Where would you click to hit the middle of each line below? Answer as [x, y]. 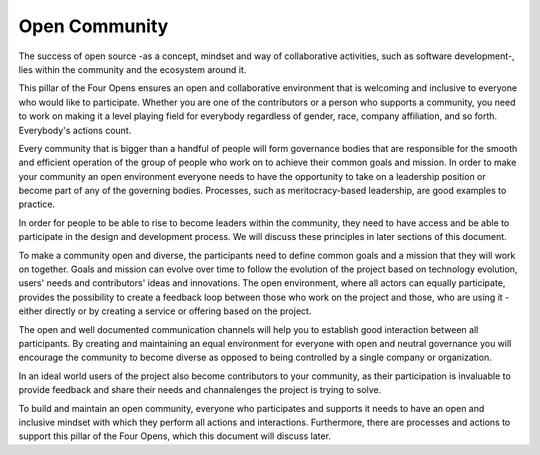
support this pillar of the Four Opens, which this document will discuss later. [175, 436]
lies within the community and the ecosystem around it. [132, 69]
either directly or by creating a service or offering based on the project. [165, 311]
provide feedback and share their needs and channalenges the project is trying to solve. [200, 390]
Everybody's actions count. [75, 130]
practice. [36, 204]
